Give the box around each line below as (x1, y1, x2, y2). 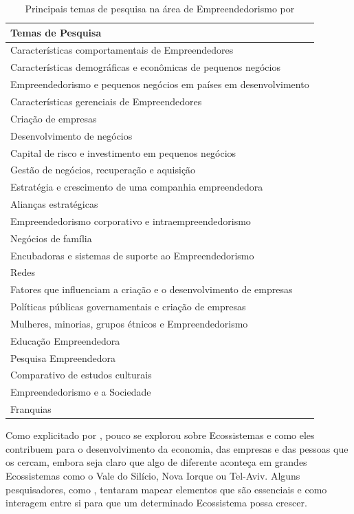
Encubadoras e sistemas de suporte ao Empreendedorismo (10, 248, 254, 262)
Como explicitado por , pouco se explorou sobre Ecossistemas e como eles (5, 428, 315, 442)
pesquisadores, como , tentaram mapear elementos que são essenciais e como (5, 482, 327, 496)
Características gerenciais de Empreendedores (10, 94, 202, 108)
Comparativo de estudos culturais (10, 367, 152, 382)
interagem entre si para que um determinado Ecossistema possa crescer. (5, 495, 307, 510)
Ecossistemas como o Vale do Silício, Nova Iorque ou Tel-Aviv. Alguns (5, 469, 300, 483)
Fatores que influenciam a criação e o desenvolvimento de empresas (10, 282, 293, 297)
